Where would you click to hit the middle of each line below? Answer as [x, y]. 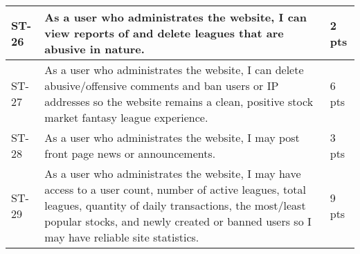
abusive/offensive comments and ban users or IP [162, 85]
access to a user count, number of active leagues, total [175, 189]
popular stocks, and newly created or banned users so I [178, 221]
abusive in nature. [94, 49]
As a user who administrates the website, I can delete [174, 70]
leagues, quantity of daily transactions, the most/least [175, 205]
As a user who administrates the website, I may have [173, 173]
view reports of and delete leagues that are [164, 33]
